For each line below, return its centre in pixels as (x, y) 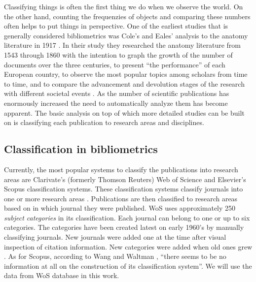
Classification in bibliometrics (81, 149)
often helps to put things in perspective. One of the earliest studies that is (116, 26)
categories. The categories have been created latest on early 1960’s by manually (124, 227)
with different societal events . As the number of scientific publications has (117, 93)
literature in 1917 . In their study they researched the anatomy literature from (122, 45)
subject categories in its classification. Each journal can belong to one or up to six (127, 217)
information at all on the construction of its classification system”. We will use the (128, 266)
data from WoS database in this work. (62, 275)
